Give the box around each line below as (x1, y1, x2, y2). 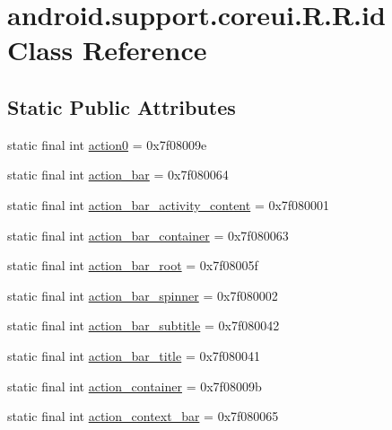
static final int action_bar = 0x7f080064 (7, 165, 229, 184)
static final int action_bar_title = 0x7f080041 (7, 346, 261, 364)
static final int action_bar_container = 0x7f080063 (7, 225, 289, 244)
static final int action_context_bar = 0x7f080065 (7, 407, 279, 426)
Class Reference (7, 31, 207, 68)
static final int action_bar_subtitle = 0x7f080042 (7, 316, 280, 335)
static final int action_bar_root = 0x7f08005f (7, 256, 258, 275)
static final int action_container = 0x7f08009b (7, 376, 262, 395)
